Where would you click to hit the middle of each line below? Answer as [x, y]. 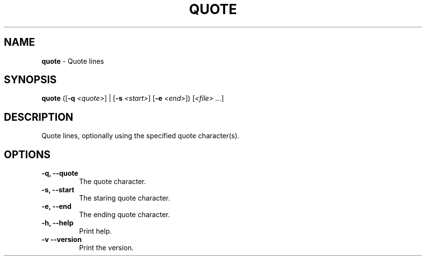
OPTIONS [27, 154]
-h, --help [57, 223]
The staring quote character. [124, 198]
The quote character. [113, 182]
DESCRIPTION [39, 117]
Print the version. [106, 248]
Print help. [95, 231]
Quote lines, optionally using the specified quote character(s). [141, 136]
